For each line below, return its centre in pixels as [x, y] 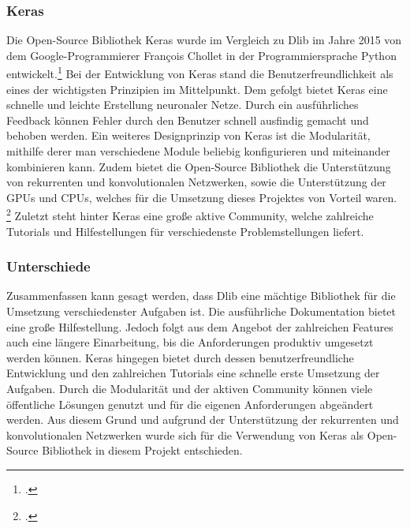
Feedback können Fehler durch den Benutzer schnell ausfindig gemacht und [188, 120]
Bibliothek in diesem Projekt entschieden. [142, 450]
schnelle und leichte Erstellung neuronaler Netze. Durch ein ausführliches [183, 105]
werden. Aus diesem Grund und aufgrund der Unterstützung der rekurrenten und [203, 419]
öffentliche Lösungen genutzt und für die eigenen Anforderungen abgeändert [190, 404]
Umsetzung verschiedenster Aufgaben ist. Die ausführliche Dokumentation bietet [201, 311]
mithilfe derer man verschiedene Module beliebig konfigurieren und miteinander [198, 151]
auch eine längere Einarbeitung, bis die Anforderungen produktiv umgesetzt [190, 342]
